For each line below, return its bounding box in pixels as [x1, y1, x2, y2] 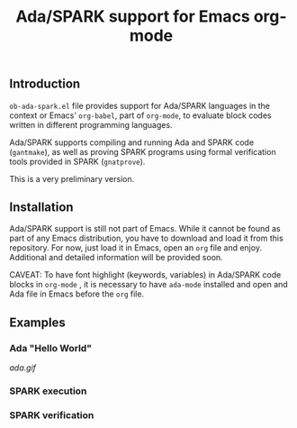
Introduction [9, 77, 81, 92]
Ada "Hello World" [9, 341, 93, 354]
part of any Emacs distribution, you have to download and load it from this [9, 232, 283, 244]
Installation [9, 200, 74, 214]
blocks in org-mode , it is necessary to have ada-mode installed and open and [9, 279, 288, 290]
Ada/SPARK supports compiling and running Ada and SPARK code [9, 137, 255, 148]
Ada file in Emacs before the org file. [9, 288, 145, 299]
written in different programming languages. [9, 119, 173, 130]
